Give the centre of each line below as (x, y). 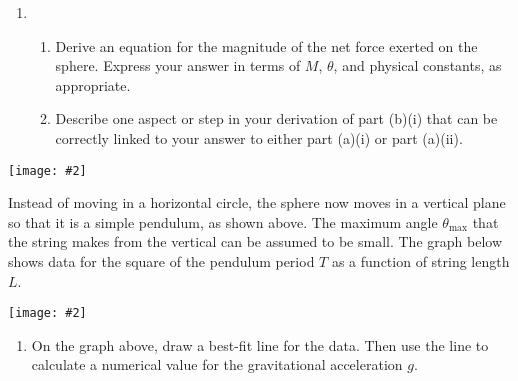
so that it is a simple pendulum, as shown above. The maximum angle (223, 221)
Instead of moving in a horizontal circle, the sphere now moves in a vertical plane (257, 202)
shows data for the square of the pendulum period (161, 261)
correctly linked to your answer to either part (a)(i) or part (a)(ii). (259, 137)
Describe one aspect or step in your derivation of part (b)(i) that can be (276, 118)
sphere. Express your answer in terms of (178, 65)
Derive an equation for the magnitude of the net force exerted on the (266, 45)
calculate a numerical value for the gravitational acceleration (217, 364)
